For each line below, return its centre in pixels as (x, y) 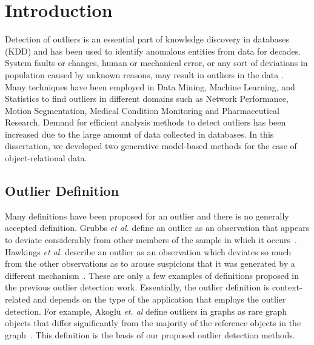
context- (287, 287)
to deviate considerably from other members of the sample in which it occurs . (151, 240)
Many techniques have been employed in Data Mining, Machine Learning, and (150, 86)
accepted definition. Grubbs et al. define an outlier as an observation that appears (157, 228)
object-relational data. (46, 158)
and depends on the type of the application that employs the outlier (159, 299)
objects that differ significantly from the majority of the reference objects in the (153, 323)
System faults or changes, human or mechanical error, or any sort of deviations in (156, 63)
